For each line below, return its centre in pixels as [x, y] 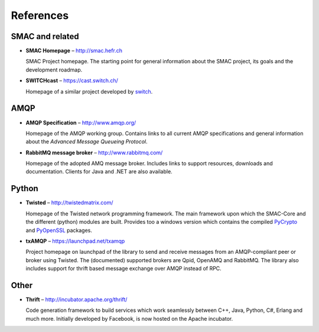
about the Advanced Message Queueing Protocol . [87, 141]
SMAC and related [45, 36]
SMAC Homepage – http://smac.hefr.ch [74, 51]
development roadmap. [54, 70]
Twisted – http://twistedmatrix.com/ [69, 203]
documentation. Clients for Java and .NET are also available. [99, 172]
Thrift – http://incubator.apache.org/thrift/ [77, 299]
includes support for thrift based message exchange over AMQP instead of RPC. [123, 269]
